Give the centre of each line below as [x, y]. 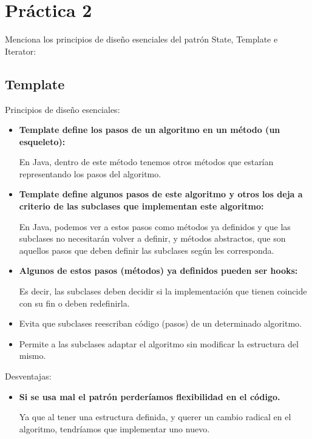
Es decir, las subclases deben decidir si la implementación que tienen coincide [163, 291]
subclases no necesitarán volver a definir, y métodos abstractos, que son [152, 238]
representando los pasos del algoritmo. [90, 173]
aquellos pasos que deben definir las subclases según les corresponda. [147, 250]
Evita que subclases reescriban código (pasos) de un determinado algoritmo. [160, 323]
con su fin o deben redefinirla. [74, 303]
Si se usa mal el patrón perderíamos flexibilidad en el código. [150, 396]
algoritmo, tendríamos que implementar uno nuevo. [114, 428]
